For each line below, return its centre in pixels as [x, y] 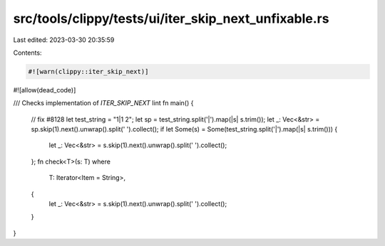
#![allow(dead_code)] [45, 90]
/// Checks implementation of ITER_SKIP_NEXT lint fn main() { [103, 103]
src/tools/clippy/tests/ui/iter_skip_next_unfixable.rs [171, 18]
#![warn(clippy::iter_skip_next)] [88, 71]
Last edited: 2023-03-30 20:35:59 [64, 40]
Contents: [27, 53]
